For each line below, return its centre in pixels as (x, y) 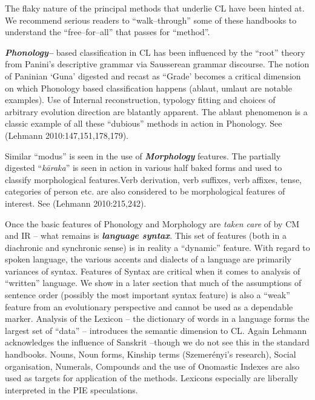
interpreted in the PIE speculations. (71, 389)
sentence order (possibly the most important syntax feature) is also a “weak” (148, 295)
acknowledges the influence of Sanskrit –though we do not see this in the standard (157, 342)
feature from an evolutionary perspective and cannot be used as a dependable (149, 306)
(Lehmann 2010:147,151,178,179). (67, 135)
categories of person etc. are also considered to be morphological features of (145, 191)
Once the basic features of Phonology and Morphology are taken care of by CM (152, 223)
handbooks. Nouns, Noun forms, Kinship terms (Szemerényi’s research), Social (151, 354)
